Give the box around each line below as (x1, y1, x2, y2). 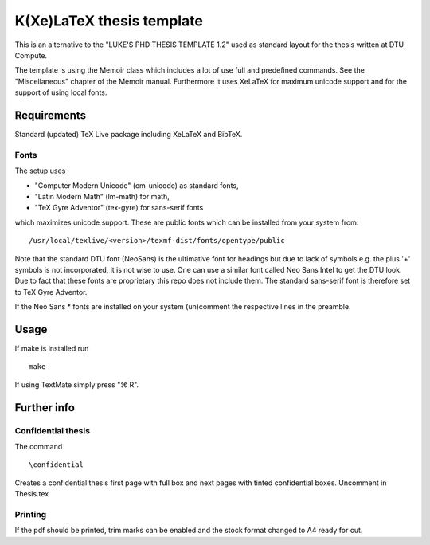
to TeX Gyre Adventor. (14, 287, 88, 296)
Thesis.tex (14, 489, 49, 499)
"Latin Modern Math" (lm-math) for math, (34, 191, 170, 201)
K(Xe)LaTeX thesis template (14, 12, 203, 29)
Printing (14, 508, 47, 520)
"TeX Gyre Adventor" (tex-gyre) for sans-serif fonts (34, 203, 204, 213)
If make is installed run (14, 343, 89, 353)
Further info (14, 401, 76, 414)
